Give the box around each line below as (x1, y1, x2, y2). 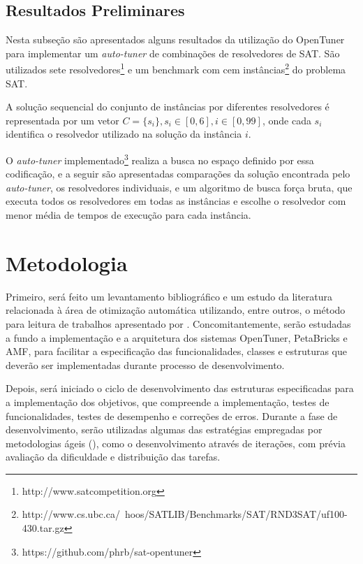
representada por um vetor (6, 113, 119, 127)
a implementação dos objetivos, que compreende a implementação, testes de (6, 394, 329, 409)
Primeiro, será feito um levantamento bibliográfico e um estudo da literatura (6, 289, 333, 303)
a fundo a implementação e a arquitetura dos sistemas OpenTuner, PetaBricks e (6, 330, 348, 345)
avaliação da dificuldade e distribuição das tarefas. (6, 449, 221, 464)
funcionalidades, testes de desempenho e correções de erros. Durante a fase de (6, 408, 338, 423)
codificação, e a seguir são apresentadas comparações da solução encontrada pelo (6, 166, 350, 181)
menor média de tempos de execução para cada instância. (6, 208, 251, 222)
